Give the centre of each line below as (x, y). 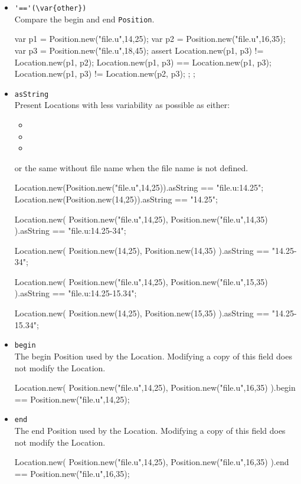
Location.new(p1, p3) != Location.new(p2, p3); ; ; (105, 73)
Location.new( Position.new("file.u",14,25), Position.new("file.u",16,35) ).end (152, 462)
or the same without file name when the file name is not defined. (131, 167)
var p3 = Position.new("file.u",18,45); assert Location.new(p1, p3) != (139, 50)
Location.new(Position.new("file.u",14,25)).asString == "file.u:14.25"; (139, 187)
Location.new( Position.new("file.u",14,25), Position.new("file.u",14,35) (141, 219)
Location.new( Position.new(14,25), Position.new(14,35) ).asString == (142, 250)
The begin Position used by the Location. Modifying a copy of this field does (153, 356)
